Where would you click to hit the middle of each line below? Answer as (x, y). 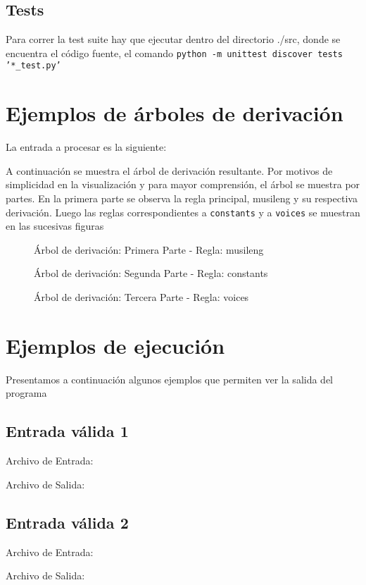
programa (26, 393)
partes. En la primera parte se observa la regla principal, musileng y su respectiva (182, 198)
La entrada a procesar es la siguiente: (86, 147)
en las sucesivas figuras (55, 226)
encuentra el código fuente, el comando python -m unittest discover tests (174, 53)
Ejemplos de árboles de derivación (175, 113)
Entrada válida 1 (67, 431)
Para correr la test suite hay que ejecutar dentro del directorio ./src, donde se (173, 39)
